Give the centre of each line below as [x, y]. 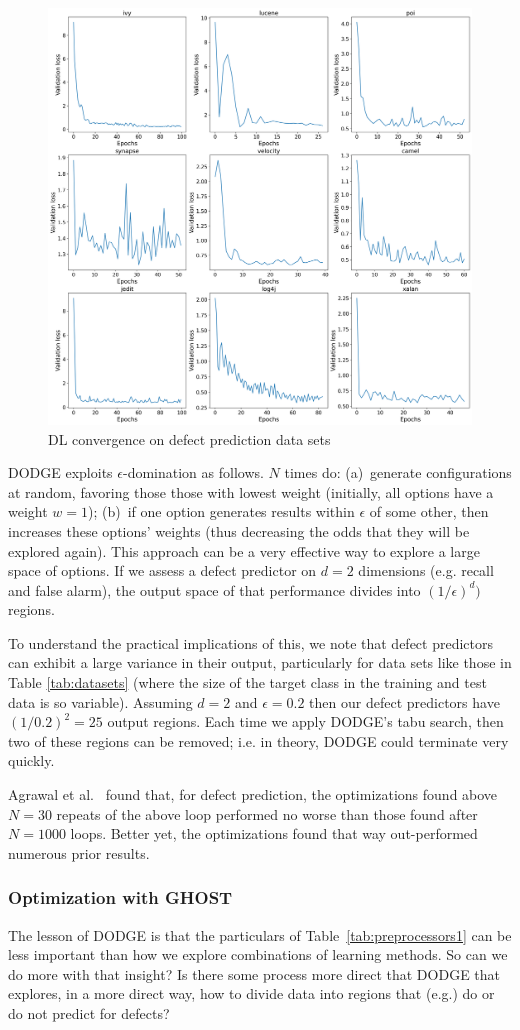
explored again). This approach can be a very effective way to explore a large [244, 550]
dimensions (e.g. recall [426, 570]
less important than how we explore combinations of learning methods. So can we [258, 954]
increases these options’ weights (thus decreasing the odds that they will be [239, 530]
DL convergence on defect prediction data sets [189, 438]
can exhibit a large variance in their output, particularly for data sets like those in [260, 662]
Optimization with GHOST [120, 897]
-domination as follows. [193, 472]
